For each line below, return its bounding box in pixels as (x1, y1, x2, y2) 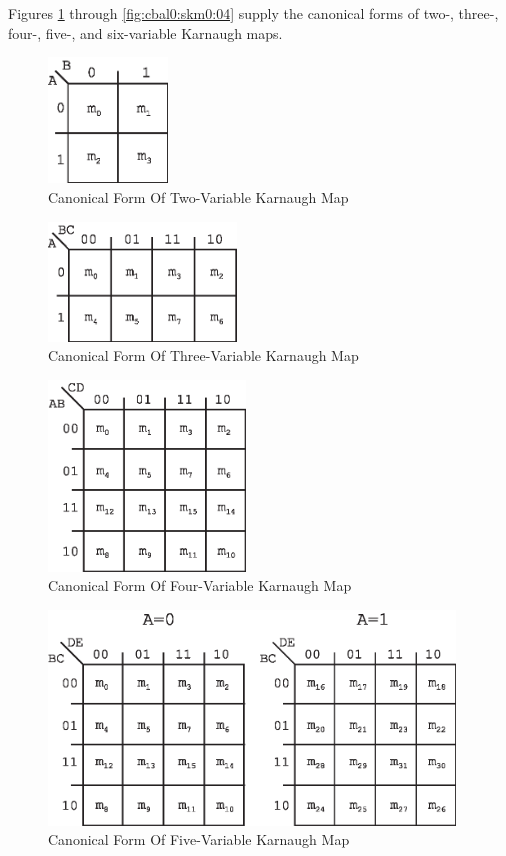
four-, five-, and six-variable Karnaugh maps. (8, 22, 283, 43)
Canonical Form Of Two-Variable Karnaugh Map (48, 187, 349, 208)
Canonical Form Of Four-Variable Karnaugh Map (48, 575, 352, 596)
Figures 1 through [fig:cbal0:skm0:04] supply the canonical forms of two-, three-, (8, 3, 499, 23)
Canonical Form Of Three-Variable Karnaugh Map (48, 345, 359, 366)
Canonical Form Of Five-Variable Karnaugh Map (48, 829, 350, 850)
